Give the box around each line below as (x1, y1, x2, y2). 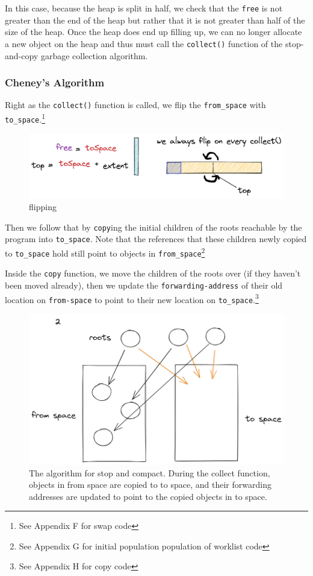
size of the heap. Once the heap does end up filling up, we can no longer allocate (5, 25, 302, 38)
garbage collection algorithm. (40, 49, 148, 62)
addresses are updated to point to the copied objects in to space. (29, 490, 267, 502)
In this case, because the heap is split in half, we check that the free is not (5, 2, 283, 14)
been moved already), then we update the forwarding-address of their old (5, 278, 283, 291)
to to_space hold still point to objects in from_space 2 (5, 245, 205, 259)
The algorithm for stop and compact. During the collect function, (29, 466, 270, 479)
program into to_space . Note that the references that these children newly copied (5, 232, 307, 245)
